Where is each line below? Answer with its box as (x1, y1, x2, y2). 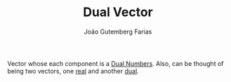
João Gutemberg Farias (84, 27, 152, 36)
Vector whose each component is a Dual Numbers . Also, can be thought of (7, 59, 224, 67)
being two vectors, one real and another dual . (7, 67, 139, 75)
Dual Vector (83, 4, 153, 20)
